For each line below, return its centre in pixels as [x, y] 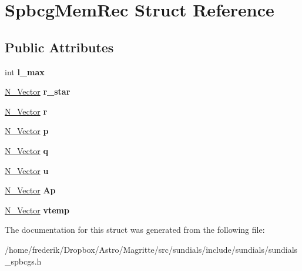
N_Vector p [27, 131]
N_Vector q [26, 150]
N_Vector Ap [30, 190]
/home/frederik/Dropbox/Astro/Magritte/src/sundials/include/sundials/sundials [151, 249]
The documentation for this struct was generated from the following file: [135, 230]
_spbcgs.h [23, 261]
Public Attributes [59, 47]
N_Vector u [27, 170]
